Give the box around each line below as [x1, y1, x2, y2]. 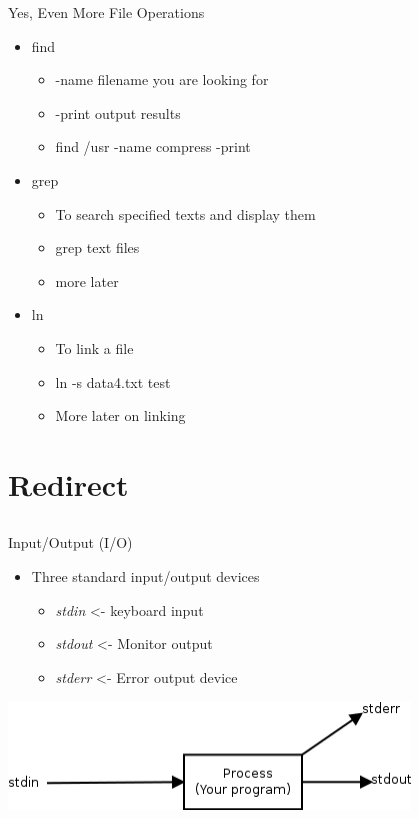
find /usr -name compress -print [55, 136, 251, 157]
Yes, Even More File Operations [8, 2, 205, 22]
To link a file [55, 337, 134, 358]
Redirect [8, 463, 129, 504]
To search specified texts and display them [55, 203, 316, 224]
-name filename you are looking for [55, 69, 269, 90]
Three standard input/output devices [31, 566, 260, 587]
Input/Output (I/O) [8, 532, 133, 553]
